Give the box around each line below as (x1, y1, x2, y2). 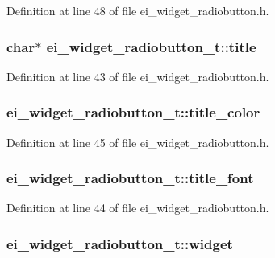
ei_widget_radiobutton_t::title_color (6, 102, 260, 122)
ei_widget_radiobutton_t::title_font (6, 168, 254, 188)
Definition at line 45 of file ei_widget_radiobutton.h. (6, 133, 269, 150)
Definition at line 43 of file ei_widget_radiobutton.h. (6, 68, 269, 84)
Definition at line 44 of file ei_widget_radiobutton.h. (6, 199, 269, 216)
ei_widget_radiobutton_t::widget (6, 233, 233, 253)
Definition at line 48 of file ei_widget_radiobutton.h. (6, 2, 269, 18)
